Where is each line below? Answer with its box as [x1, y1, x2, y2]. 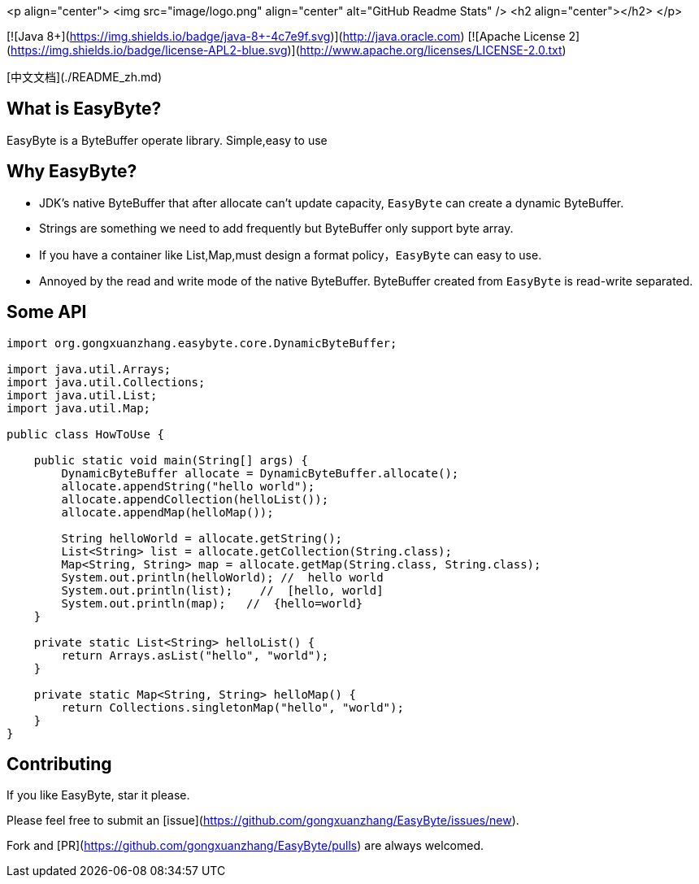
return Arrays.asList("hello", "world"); [61, 648, 329, 662]
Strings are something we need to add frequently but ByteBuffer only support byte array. [39, 220, 514, 235]
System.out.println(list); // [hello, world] [61, 583, 384, 597]
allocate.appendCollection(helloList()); [61, 492, 329, 506]
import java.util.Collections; [7, 375, 206, 389]
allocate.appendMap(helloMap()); [61, 505, 274, 519]
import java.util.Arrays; [7, 362, 171, 376]
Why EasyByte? [7, 161, 137, 182]
